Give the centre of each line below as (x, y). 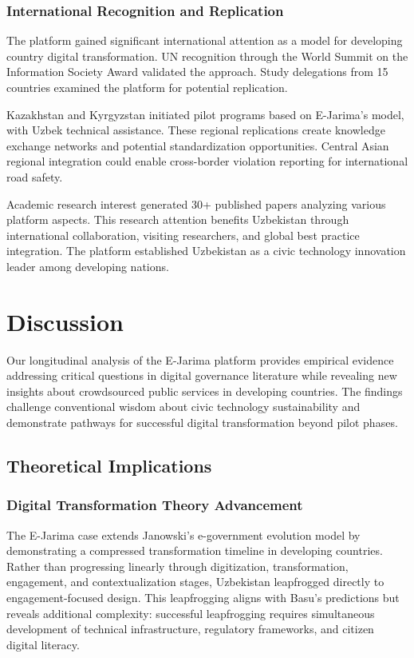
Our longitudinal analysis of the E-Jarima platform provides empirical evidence (200, 359)
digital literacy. (43, 644)
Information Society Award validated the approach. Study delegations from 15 (197, 72)
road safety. (35, 176)
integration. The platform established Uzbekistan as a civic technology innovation (206, 251)
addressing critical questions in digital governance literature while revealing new (202, 375)
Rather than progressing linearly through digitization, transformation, (177, 566)
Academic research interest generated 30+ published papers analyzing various (196, 203)
